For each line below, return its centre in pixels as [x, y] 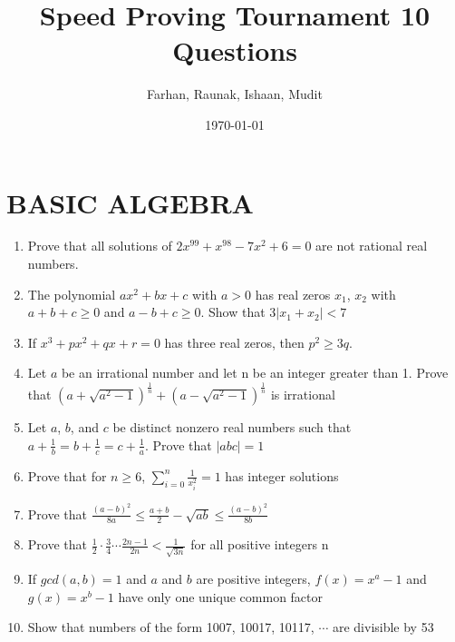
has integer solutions [282, 475]
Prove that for [67, 475]
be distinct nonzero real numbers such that [232, 427]
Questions [235, 50]
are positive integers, [253, 579]
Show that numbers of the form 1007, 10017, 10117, [171, 627]
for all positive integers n [260, 544]
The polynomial [72, 294]
